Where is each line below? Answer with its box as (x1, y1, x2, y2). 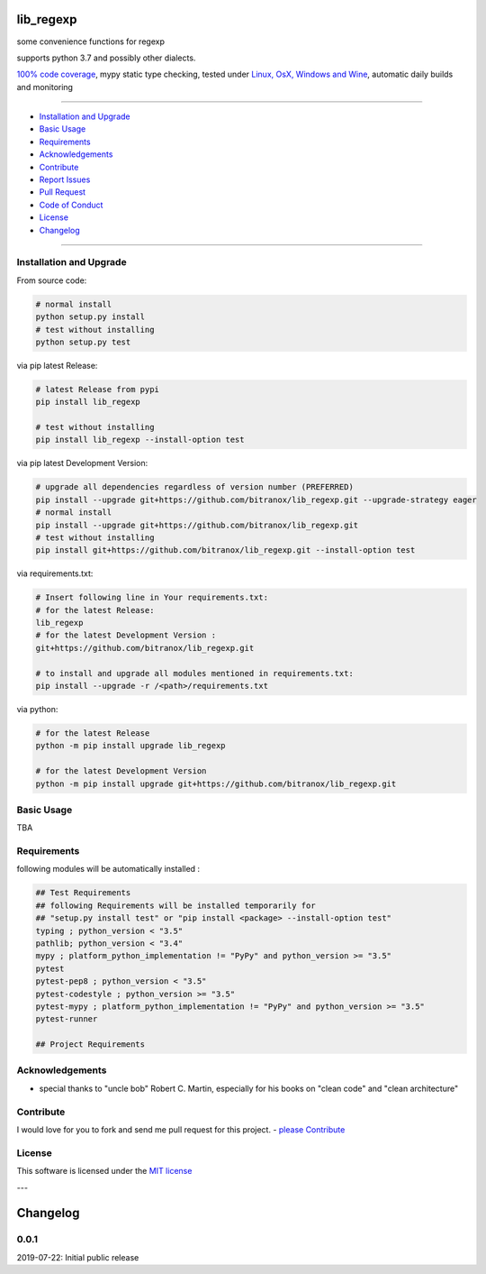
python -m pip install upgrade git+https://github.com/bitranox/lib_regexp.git (35, 778, 397, 789)
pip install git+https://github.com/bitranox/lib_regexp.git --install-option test (35, 545, 416, 555)
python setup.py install (35, 312, 146, 322)
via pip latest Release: (16, 360, 98, 371)
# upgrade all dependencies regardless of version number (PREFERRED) (35, 482, 355, 492)
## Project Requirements (35, 1040, 146, 1049)
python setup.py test (35, 336, 131, 347)
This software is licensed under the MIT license (16, 1166, 193, 1177)
